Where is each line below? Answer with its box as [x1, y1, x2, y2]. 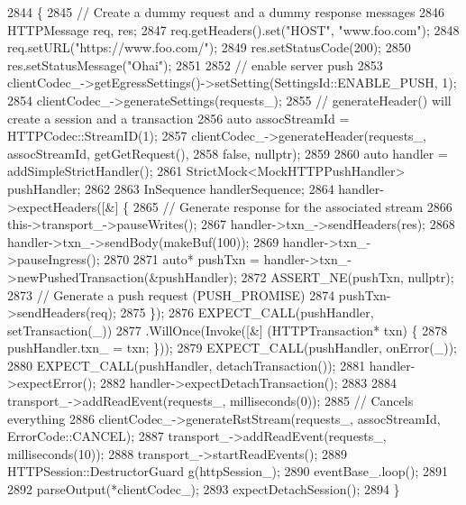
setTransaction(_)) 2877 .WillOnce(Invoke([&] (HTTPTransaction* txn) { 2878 [7, 320, 448, 339]
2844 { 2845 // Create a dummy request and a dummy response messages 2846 [7, 3, 445, 21]
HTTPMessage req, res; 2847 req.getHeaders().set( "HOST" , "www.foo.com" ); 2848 [7, 20, 460, 39]
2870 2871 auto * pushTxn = [104, 250, 260, 269]
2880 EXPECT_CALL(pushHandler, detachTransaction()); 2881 [7, 355, 366, 374]
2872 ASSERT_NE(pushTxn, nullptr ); [241, 267, 454, 286]
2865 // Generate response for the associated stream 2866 [132, 197, 452, 216]
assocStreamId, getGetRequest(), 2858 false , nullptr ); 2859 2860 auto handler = [7, 143, 448, 162]
